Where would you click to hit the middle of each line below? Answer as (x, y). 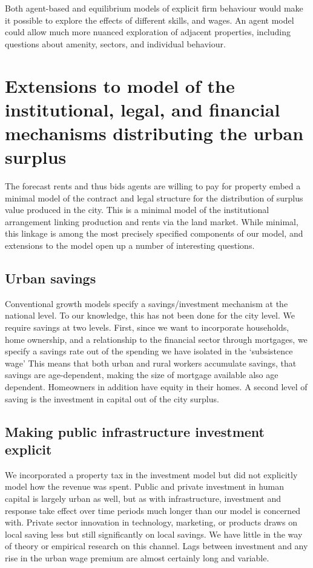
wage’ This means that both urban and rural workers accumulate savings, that (151, 363)
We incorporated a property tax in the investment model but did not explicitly (151, 474)
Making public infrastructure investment (135, 431)
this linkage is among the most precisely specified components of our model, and (154, 233)
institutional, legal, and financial (143, 109)
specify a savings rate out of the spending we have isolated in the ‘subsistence (149, 351)
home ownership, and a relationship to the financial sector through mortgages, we (156, 339)
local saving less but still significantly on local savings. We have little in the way (154, 534)
